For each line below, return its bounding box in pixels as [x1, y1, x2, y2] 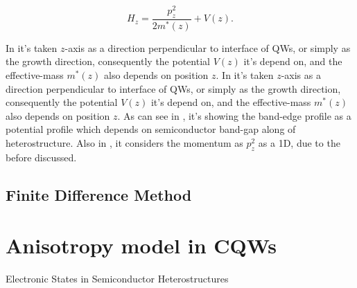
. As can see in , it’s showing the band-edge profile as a [117, 108, 351, 123]
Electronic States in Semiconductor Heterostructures [6, 271, 229, 286]
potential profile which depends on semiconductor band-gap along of [6, 122, 296, 136]
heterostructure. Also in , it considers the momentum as [6, 135, 243, 150]
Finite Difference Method [6, 183, 192, 205]
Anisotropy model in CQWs [6, 231, 277, 260]
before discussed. [6, 150, 77, 164]
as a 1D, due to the [258, 135, 340, 150]
